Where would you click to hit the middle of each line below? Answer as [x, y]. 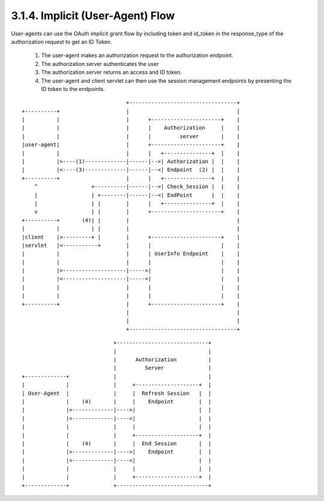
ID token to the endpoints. [73, 89]
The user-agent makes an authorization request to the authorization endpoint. [137, 55]
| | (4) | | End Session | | [117, 443]
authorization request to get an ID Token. [61, 41]
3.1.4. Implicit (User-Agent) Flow [93, 16]
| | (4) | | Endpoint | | [117, 401]
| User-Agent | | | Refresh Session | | [117, 393]
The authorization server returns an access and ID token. [112, 73]
